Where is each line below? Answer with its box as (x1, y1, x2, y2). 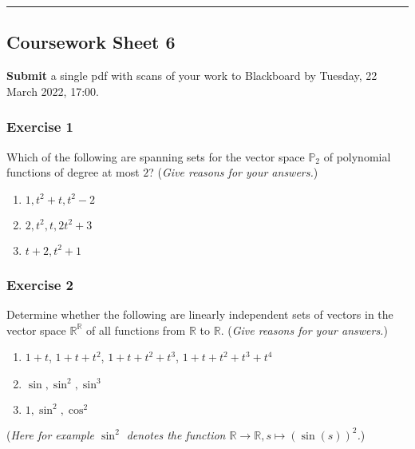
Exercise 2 (6, 274, 73, 294)
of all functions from (86, 321, 186, 338)
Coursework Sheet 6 (6, 30, 176, 54)
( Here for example (6, 426, 95, 443)
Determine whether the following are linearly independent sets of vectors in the (6, 306, 393, 323)
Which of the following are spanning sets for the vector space (6, 148, 305, 165)
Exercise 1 (6, 117, 73, 137)
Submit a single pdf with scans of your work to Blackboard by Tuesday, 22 (6, 67, 377, 84)
